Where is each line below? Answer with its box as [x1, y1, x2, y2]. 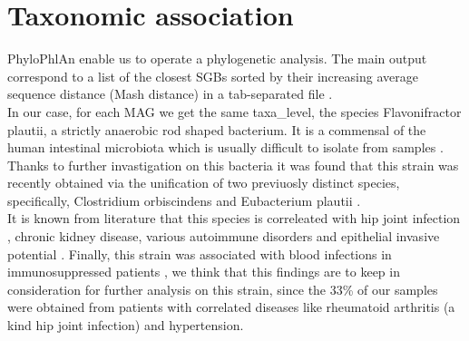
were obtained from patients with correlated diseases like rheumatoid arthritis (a [7, 297, 455, 317]
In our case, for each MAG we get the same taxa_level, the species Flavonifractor [7, 102, 462, 121]
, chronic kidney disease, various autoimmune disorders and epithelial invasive [7, 227, 440, 246]
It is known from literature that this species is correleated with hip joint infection [7, 209, 461, 228]
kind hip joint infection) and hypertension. [7, 316, 244, 335]
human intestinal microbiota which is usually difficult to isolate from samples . [7, 138, 444, 157]
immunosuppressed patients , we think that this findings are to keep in [7, 262, 400, 281]
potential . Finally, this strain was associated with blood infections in [7, 244, 392, 263]
